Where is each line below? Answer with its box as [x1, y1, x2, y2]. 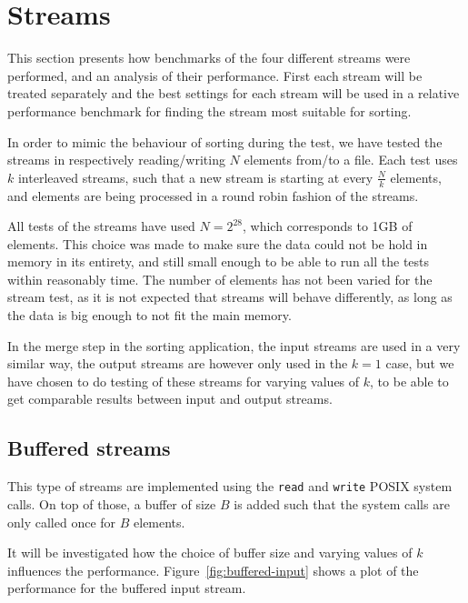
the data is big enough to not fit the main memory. [7, 306, 292, 325]
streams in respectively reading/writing [7, 150, 225, 169]
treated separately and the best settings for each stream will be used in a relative [7, 84, 460, 103]
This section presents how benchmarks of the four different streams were [7, 48, 411, 67]
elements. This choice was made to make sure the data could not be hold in [7, 234, 428, 253]
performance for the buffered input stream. [7, 578, 246, 598]
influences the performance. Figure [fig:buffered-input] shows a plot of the [7, 560, 419, 579]
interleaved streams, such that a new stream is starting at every [17, 167, 373, 186]
